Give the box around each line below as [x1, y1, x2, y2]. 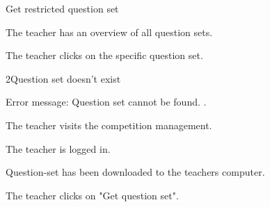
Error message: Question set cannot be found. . [6, 94, 207, 109]
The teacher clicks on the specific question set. [6, 48, 203, 63]
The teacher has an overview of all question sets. [6, 24, 213, 39]
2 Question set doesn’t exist [6, 71, 121, 85]
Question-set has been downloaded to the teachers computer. [6, 165, 265, 179]
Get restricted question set [6, 1, 119, 15]
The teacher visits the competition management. [6, 117, 212, 132]
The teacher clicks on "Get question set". [6, 188, 179, 202]
